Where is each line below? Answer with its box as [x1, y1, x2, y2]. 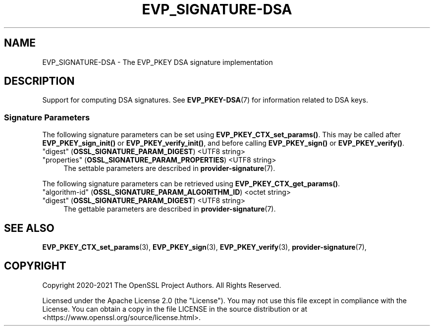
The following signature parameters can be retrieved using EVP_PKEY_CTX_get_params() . [42, 179, 340, 188]
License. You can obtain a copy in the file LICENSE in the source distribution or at [42, 304, 308, 313]
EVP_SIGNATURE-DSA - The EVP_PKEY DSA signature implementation [42, 57, 273, 66]
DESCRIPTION [4, 75, 75, 88]
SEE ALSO [4, 221, 54, 234]
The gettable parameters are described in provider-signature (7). [63, 205, 276, 214]
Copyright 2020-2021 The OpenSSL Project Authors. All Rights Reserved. [42, 280, 281, 289]
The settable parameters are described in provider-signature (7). [63, 164, 275, 173]
